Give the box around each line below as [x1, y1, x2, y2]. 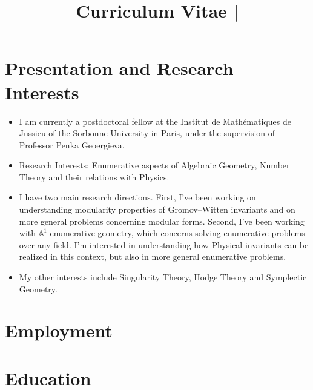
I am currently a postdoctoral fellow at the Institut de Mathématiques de [19, 114, 291, 127]
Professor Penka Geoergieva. [19, 138, 125, 151]
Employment [5, 318, 113, 343]
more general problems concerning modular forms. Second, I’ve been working [19, 214, 305, 227]
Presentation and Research [5, 56, 234, 81]
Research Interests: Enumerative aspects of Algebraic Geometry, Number [19, 159, 290, 171]
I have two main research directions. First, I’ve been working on [19, 191, 256, 203]
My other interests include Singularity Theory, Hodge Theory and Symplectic [19, 271, 307, 283]
